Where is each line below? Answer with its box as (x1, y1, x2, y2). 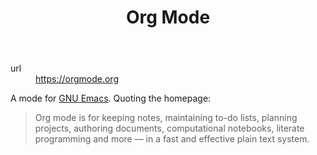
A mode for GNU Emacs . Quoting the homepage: (10, 92, 212, 105)
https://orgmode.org (35, 73, 119, 85)
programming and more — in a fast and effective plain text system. (34, 133, 310, 145)
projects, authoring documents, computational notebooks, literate (34, 122, 305, 135)
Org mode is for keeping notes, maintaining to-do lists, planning (34, 112, 298, 124)
